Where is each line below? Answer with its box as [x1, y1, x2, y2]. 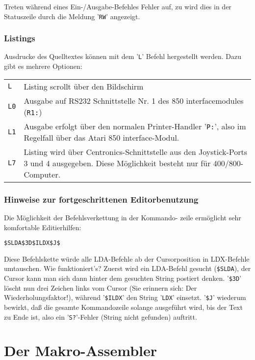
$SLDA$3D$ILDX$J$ [4, 240, 60, 247]
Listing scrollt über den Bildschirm [24, 80, 144, 92]
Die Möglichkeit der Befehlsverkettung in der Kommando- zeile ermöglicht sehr [4, 212, 241, 222]
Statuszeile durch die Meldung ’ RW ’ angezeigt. [4, 11, 140, 21]
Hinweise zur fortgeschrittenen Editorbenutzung [4, 193, 199, 205]
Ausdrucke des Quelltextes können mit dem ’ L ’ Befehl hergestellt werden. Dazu [4, 51, 241, 61]
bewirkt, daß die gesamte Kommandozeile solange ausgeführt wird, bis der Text [4, 301, 243, 312]
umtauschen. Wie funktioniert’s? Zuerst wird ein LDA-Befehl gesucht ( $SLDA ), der [4, 263, 251, 273]
